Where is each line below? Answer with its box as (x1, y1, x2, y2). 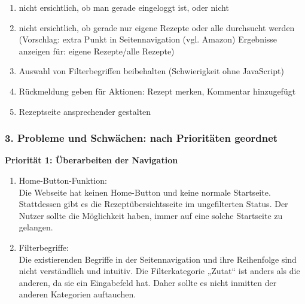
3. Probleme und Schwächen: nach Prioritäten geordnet (5, 130, 278, 145)
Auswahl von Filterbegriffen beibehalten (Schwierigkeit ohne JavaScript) (19, 65, 285, 77)
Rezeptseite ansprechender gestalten (19, 105, 151, 117)
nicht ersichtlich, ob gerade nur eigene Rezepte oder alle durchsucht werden (19, 21, 295, 34)
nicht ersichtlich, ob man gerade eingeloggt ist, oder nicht (19, 1, 229, 13)
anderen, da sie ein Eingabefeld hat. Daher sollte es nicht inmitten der (19, 276, 277, 288)
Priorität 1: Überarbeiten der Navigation (5, 154, 178, 166)
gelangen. (19, 221, 53, 233)
